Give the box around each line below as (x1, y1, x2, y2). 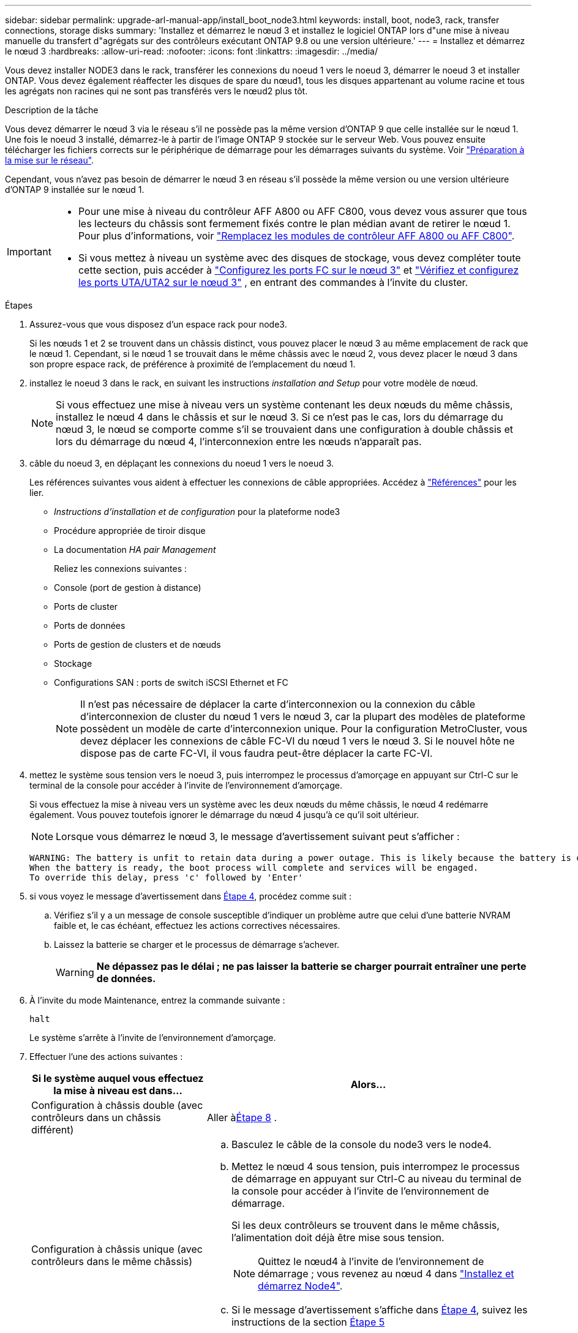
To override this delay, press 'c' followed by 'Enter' (29, 873, 303, 882)
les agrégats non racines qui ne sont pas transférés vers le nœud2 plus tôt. (5, 86, 308, 96)
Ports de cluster (54, 601, 118, 612)
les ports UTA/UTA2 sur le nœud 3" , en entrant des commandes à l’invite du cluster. (78, 276, 468, 288)
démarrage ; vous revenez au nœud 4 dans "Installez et (257, 1267, 514, 1280)
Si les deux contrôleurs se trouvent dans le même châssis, (231, 1219, 500, 1231)
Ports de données (54, 620, 126, 631)
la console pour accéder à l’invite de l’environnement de (231, 1185, 489, 1197)
